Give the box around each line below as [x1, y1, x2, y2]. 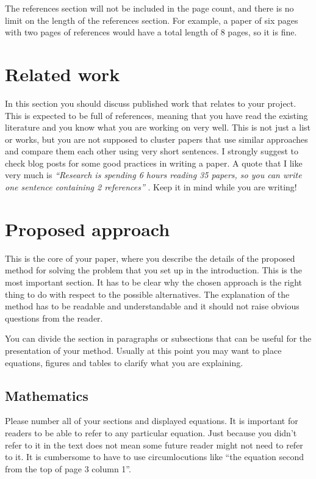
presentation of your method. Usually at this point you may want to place [5, 344, 282, 356]
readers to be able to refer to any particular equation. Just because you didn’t [5, 426, 297, 439]
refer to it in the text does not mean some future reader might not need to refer [5, 438, 303, 451]
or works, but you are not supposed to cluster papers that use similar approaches [5, 132, 308, 145]
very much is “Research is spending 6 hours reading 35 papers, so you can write [5, 168, 302, 181]
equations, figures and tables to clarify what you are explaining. [5, 356, 243, 369]
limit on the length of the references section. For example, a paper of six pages [5, 13, 298, 26]
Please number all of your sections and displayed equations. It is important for [5, 414, 298, 427]
